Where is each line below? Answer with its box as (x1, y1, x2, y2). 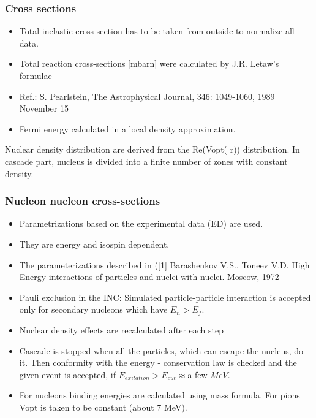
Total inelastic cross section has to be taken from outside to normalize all (19, 25, 295, 37)
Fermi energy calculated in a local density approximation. (19, 122, 236, 135)
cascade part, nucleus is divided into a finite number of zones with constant (5, 154, 288, 167)
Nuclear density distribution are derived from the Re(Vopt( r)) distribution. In (5, 143, 300, 156)
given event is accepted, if (19, 368, 116, 381)
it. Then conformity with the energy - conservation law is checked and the (19, 356, 297, 369)
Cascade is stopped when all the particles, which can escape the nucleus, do (19, 344, 304, 357)
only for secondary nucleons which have (19, 303, 168, 316)
